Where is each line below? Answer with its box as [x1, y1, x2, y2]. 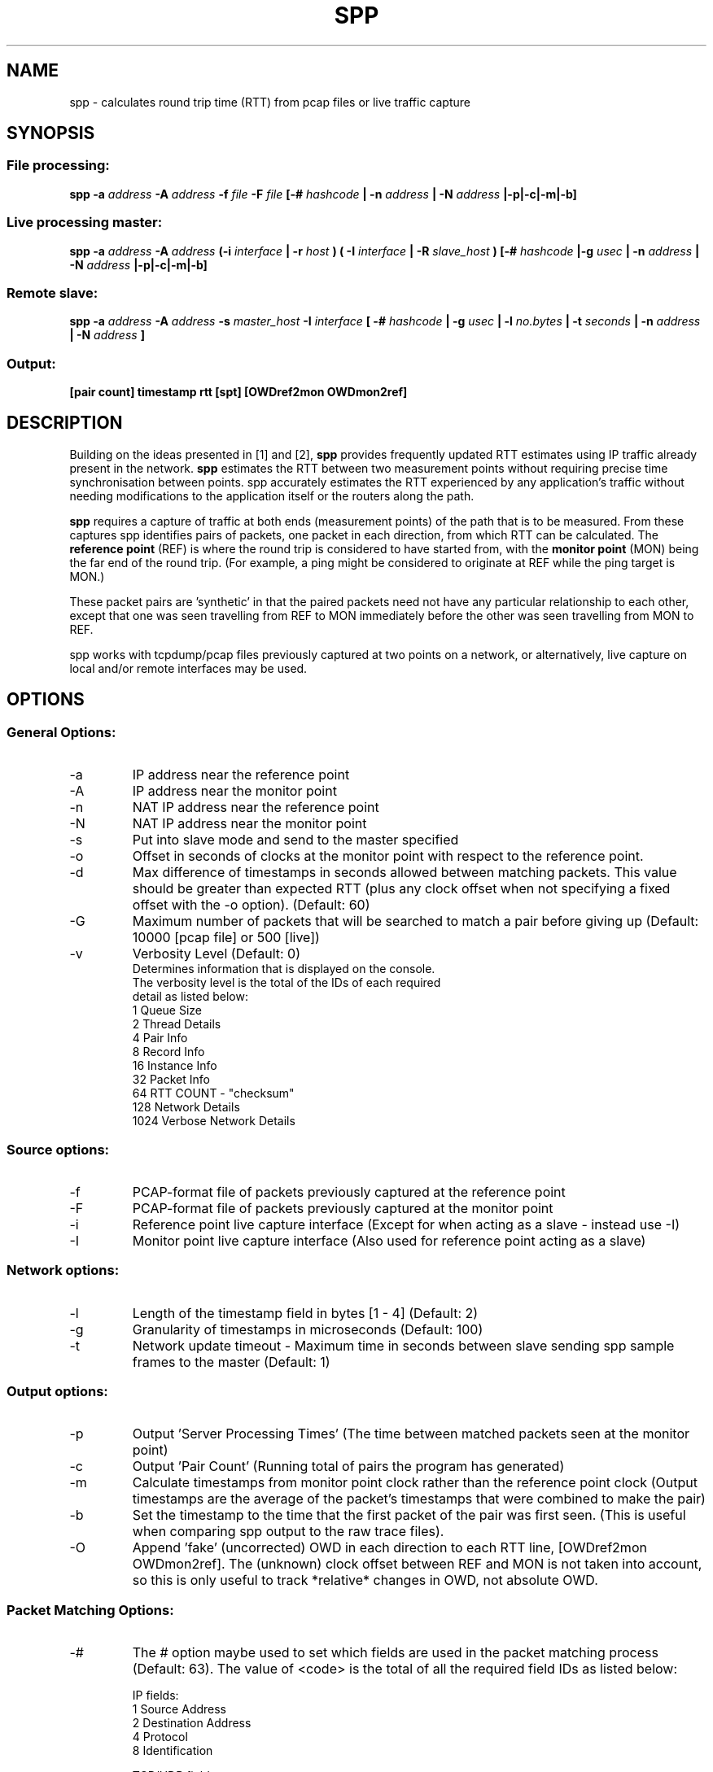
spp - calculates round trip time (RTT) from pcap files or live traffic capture [69, 94, 470, 109]
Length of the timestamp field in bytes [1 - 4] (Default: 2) [132, 1304, 479, 1321]
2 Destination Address [132, 1716, 252, 1731]
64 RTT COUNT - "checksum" [132, 1086, 295, 1101]
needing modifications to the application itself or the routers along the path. [69, 488, 475, 503]
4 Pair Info [132, 1031, 188, 1045]
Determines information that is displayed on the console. [132, 962, 435, 976]
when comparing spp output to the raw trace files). [132, 1523, 444, 1540]
